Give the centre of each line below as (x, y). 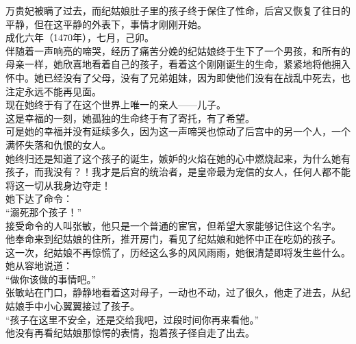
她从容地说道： (39, 266)
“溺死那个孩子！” (44, 211)
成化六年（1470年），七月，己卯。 (80, 37)
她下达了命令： (39, 198)
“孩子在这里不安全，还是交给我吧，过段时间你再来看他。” (132, 319)
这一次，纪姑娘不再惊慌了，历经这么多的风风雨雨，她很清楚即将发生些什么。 (178, 252)
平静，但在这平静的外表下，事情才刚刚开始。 (106, 24)
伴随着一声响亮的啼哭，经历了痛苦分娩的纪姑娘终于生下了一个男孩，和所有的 (178, 50)
